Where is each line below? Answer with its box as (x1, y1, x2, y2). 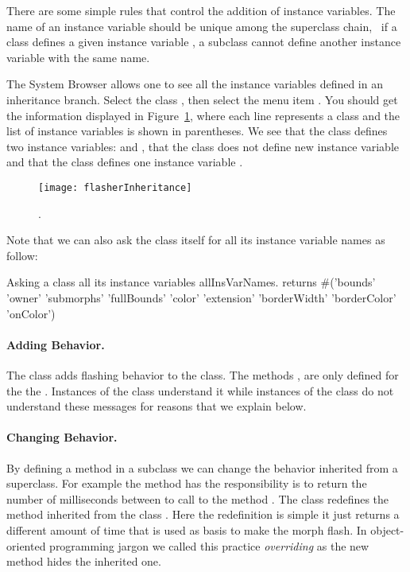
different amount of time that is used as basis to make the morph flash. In (6, 521, 367, 538)
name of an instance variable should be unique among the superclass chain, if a (6, 18, 397, 34)
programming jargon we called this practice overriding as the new (49, 537, 369, 554)
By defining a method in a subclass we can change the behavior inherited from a (6, 459, 398, 476)
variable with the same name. (6, 49, 150, 65)
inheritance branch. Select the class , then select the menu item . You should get (6, 91, 398, 107)
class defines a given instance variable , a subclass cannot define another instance (6, 33, 401, 50)
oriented (6, 537, 46, 554)
